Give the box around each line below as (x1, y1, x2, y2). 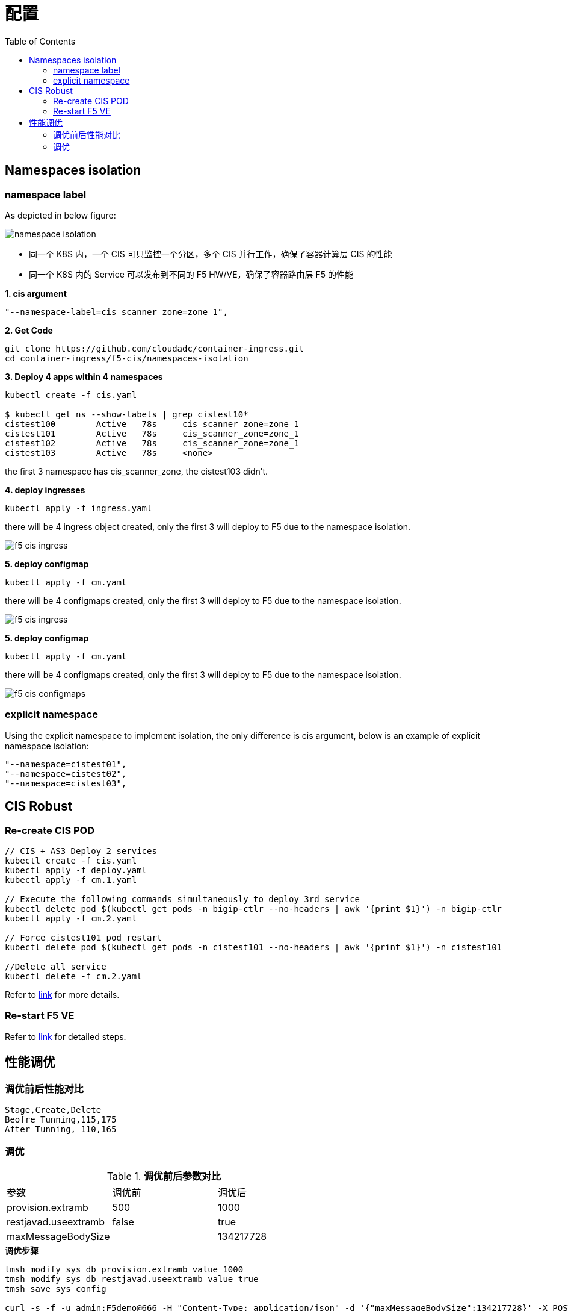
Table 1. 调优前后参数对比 (106, 1169, 221, 1182)
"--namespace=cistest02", (5, 768, 127, 779)
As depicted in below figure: (5, 210, 116, 220)
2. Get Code (5, 325, 53, 335)
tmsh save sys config (5, 1283, 106, 1294)
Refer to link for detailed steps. (5, 1031, 126, 1042)
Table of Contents (5, 36, 76, 46)
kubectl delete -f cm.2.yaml (5, 971, 142, 981)
